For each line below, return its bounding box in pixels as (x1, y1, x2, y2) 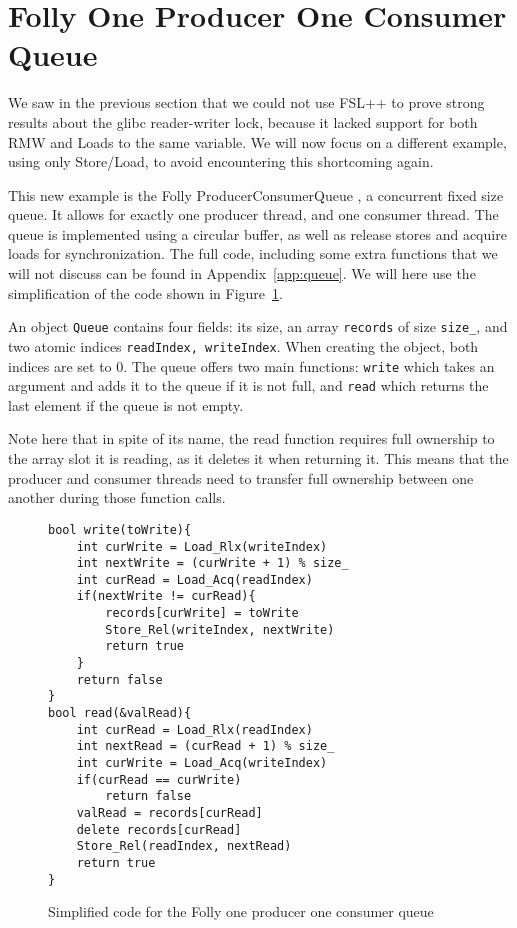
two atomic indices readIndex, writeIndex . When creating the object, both (8, 335, 479, 356)
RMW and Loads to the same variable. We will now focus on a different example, (8, 131, 507, 152)
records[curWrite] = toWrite (105, 606, 299, 621)
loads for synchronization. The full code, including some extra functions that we (8, 243, 498, 264)
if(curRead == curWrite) (76, 772, 242, 787)
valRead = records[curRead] (76, 806, 263, 820)
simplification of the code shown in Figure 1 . (8, 282, 283, 303)
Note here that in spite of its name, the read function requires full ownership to (8, 428, 495, 449)
